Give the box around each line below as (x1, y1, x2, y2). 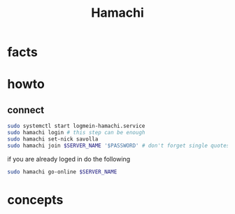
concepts (7, 192, 64, 208)
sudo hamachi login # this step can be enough (7, 129, 145, 136)
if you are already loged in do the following (7, 155, 131, 163)
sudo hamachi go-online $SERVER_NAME (7, 168, 117, 176)
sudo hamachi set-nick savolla (7, 135, 99, 143)
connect (7, 104, 44, 116)
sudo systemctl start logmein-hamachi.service (7, 122, 145, 130)
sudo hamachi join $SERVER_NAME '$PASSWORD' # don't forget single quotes (7, 142, 230, 149)
